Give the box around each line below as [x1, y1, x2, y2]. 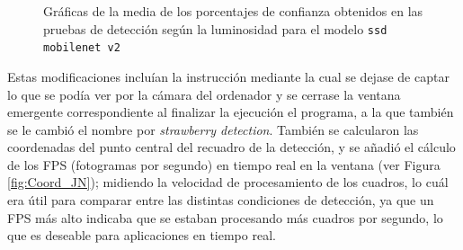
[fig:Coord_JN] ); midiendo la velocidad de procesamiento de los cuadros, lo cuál [7, 173, 449, 192]
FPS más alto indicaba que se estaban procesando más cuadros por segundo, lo [7, 208, 443, 227]
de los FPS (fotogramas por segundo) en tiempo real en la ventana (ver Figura [7, 155, 441, 174]
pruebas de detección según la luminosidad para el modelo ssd [43, 19, 387, 38]
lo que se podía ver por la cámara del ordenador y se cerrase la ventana [7, 85, 401, 103]
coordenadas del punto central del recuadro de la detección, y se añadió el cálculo [7, 138, 456, 156]
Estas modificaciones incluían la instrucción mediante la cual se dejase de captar [7, 67, 450, 85]
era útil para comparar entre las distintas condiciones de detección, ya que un [7, 191, 434, 210]
